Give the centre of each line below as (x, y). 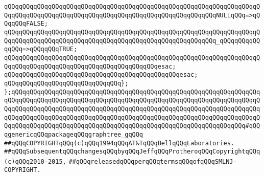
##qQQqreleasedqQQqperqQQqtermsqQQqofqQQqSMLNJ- (153, 161)
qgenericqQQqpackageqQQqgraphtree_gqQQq (74, 134)
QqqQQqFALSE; (26, 24)
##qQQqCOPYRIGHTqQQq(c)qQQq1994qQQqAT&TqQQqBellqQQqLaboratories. (119, 143)
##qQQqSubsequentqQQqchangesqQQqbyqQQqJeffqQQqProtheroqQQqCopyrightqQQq (132, 152)
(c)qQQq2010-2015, (35, 161)
